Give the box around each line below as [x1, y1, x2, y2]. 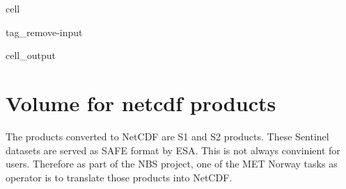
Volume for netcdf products [6, 88, 276, 117]
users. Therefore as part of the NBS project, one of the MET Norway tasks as [6, 156, 338, 171]
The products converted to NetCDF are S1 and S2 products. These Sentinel [6, 129, 329, 143]
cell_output [6, 48, 56, 63]
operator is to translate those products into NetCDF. [6, 170, 233, 184]
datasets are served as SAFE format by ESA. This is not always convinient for [6, 142, 340, 157]
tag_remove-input [6, 24, 83, 39]
